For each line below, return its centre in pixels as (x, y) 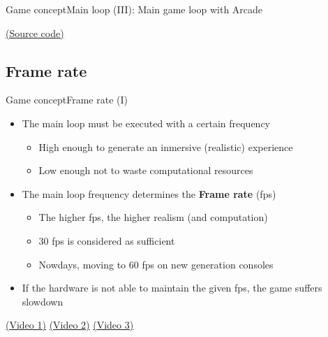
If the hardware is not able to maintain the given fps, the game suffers (172, 288)
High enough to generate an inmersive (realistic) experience (166, 146)
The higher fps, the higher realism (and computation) (153, 217)
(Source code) (35, 33)
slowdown (43, 301)
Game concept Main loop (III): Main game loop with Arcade (134, 9)
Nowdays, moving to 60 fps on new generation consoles (156, 264)
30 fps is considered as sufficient (107, 240)
